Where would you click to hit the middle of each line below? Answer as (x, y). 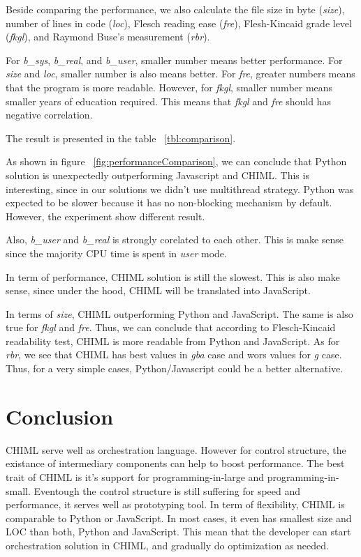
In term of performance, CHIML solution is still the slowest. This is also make (173, 276)
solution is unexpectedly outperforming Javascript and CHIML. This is (157, 175)
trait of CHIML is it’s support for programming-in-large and (135, 476)
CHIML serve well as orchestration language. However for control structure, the (176, 449)
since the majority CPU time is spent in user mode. (116, 253)
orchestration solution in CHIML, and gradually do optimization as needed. (167, 545)
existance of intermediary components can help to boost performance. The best (175, 463)
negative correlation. (49, 115)
